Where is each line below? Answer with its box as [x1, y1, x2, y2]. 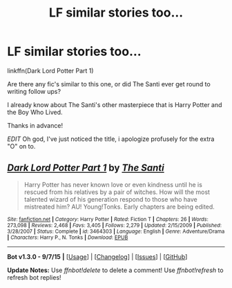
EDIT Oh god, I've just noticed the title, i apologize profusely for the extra [7, 135, 215, 143]
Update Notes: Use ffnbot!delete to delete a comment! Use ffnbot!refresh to [7, 266, 224, 274]
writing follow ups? [7, 87, 61, 95]
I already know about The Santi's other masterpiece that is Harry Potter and [7, 100, 222, 108]
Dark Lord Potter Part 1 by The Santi [7, 162, 164, 174]
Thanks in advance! [7, 121, 64, 129]
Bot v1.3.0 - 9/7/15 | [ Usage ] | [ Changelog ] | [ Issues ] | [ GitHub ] [7, 252, 188, 260]
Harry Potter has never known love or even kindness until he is [23, 180, 202, 189]
